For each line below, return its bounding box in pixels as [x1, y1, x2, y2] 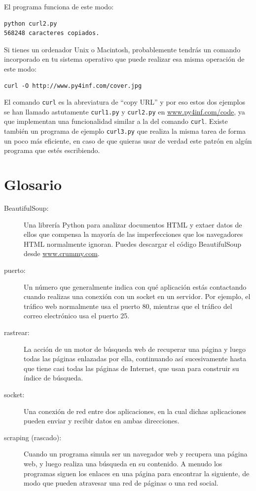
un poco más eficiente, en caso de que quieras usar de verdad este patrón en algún [4, 135, 252, 146]
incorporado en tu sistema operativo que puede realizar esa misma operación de [4, 54, 245, 64]
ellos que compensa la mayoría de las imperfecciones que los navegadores [24, 229, 243, 239]
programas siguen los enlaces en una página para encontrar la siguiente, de [24, 468, 250, 478]
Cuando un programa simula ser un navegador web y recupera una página [24, 449, 248, 459]
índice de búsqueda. [24, 373, 83, 383]
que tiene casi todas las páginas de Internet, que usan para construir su [24, 363, 239, 373]
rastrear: [4, 327, 30, 338]
